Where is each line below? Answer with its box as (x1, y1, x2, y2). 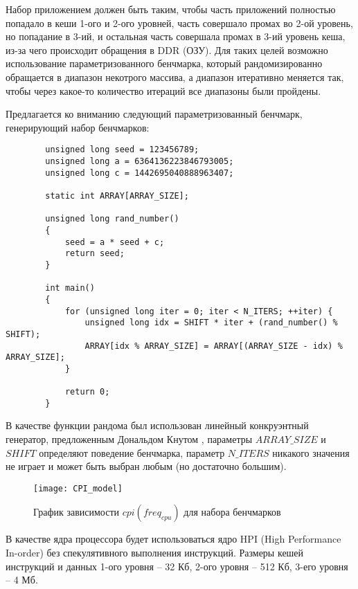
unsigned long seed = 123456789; (45, 145, 199, 155)
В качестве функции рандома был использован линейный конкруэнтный (6, 418, 309, 433)
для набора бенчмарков (184, 505, 281, 519)
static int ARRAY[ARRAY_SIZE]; (45, 190, 189, 201)
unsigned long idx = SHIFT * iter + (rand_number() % (84, 318, 338, 328)
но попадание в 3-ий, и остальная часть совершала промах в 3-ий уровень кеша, (6, 29, 346, 44)
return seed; (64, 248, 125, 259)
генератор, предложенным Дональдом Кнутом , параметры (6, 432, 253, 446)
